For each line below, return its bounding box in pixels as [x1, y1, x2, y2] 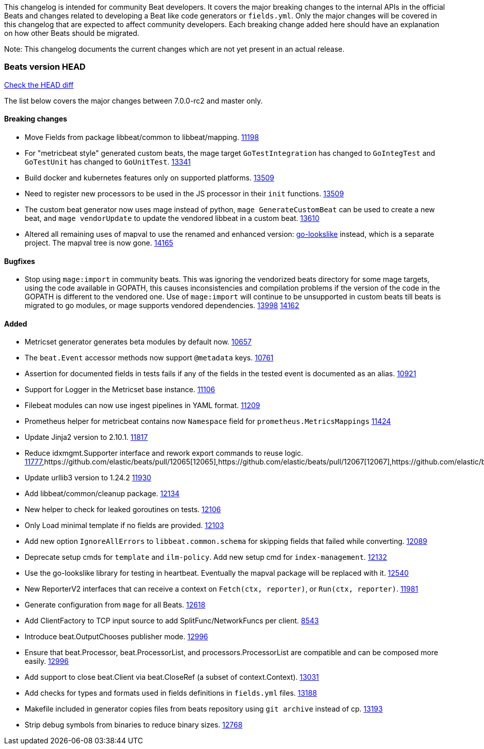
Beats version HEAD [4, 62, 86, 72]
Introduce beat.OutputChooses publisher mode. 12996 [25, 632, 208, 641]
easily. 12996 [25, 657, 69, 666]
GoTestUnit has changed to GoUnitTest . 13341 [25, 157, 191, 166]
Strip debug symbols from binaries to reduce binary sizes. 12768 [25, 720, 243, 730]
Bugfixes [4, 256, 35, 266]
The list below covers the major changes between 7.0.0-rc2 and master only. [4, 96, 263, 105]
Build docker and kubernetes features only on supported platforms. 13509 [25, 173, 274, 182]
